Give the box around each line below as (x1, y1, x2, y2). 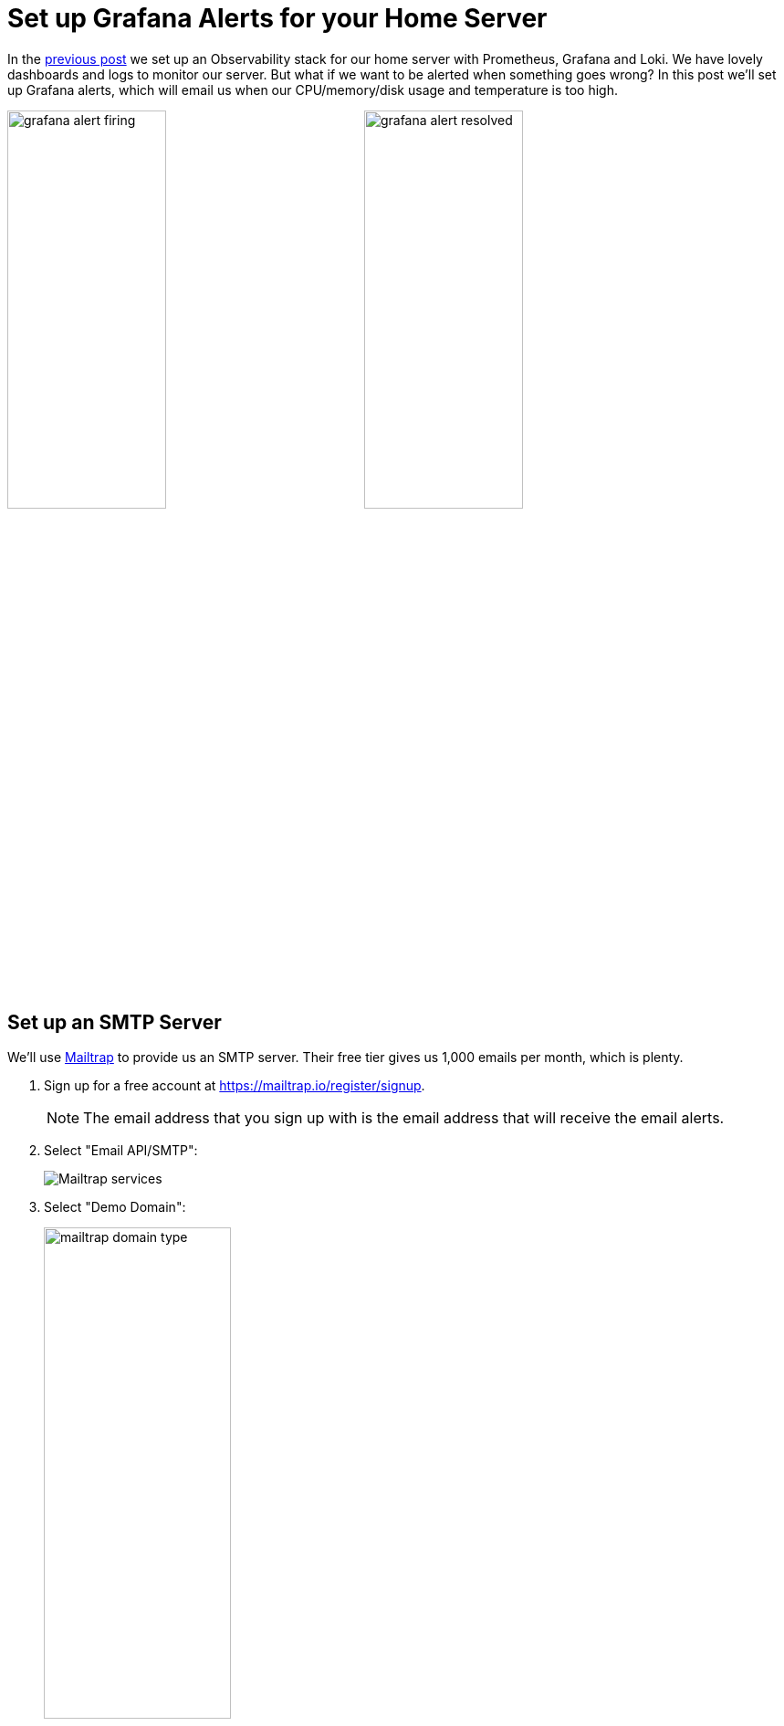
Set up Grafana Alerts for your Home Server (7, 3, 548, 34)
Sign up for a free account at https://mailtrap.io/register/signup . (44, 1077, 425, 1093)
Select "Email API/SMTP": (44, 1142, 198, 1158)
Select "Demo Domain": (44, 1198, 186, 1215)
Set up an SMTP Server (7, 1010, 222, 1034)
